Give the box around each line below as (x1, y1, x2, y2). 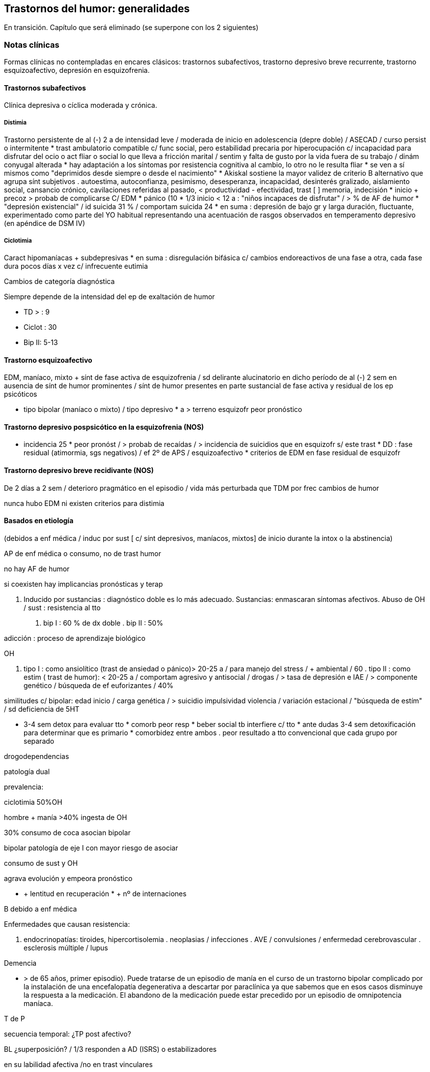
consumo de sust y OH (4, 858, 78, 867)
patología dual (4, 767, 50, 776)
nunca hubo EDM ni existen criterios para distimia (4, 499, 165, 507)
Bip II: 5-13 (24, 338, 58, 347)
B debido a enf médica (4, 904, 77, 913)
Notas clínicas (4, 39, 59, 50)
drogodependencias (4, 752, 69, 760)
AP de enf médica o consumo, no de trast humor (4, 549, 161, 558)
